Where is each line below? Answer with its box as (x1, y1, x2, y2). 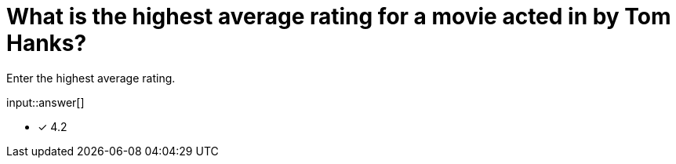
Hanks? (6, 30, 87, 56)
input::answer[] (6, 95, 85, 109)
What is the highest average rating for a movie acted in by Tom (6, 3, 671, 30)
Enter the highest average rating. (6, 71, 176, 85)
